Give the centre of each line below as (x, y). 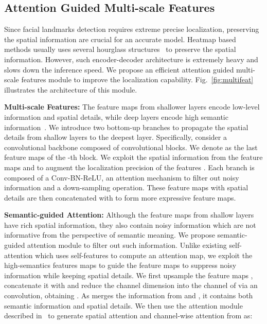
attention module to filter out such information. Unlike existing (127, 245)
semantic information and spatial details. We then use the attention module (123, 305)
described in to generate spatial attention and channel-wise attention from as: (128, 316)
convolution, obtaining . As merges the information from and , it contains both (129, 295)
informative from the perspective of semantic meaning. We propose (110, 235)
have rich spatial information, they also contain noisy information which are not (130, 224)
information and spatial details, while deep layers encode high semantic (116, 116)
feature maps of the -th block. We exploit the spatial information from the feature (133, 157)
